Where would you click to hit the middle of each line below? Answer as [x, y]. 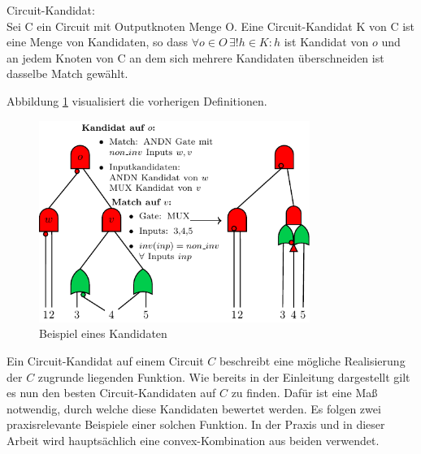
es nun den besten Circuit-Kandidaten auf [111, 393]
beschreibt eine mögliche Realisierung [312, 360]
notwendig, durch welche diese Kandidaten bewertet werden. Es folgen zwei [194, 408]
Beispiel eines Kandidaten [103, 333]
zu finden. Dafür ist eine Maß [304, 393]
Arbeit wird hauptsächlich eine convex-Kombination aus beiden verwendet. [193, 440]
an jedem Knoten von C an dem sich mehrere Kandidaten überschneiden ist [195, 57]
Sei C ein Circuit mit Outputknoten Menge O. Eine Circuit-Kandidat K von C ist [211, 26]
